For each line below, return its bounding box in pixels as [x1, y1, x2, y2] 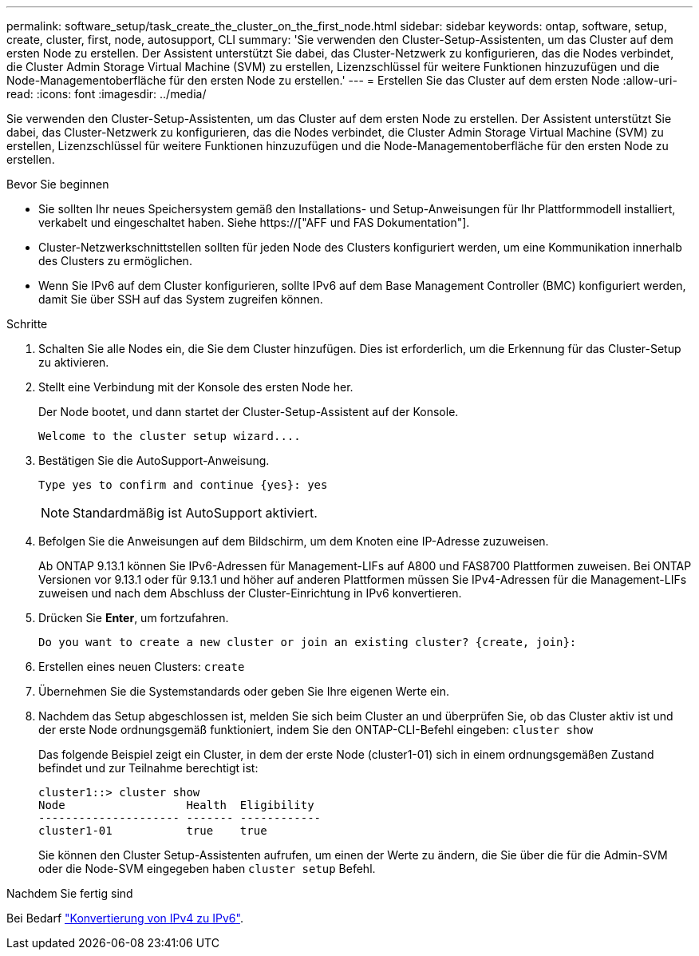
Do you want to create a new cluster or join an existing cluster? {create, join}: [38, 636, 577, 649]
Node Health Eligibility [38, 799, 314, 811]
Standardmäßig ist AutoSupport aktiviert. [73, 505, 318, 521]
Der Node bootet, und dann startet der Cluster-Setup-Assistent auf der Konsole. [38, 405, 459, 418]
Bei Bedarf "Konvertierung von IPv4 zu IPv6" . [6, 911, 243, 925]
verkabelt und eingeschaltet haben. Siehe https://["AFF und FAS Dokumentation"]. [38, 216, 470, 229]
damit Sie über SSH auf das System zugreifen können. [38, 292, 323, 306]
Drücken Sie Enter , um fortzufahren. [38, 611, 229, 625]
